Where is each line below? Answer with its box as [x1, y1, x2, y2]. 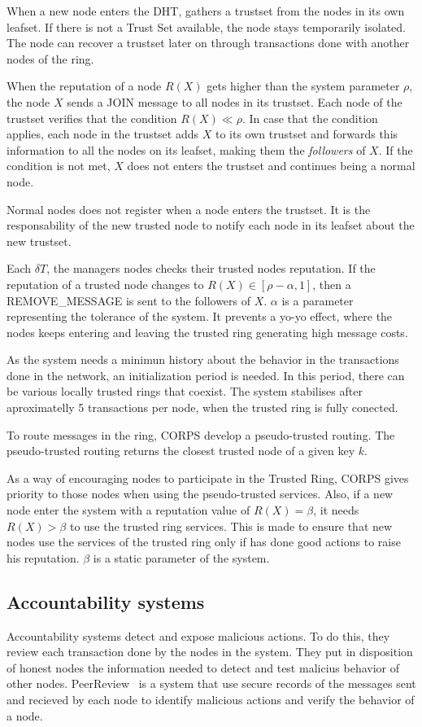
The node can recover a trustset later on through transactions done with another [7, 34, 410, 51]
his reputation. [7, 549, 80, 566]
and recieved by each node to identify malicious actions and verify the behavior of [7, 690, 415, 707]
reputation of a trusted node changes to [7, 275, 204, 292]
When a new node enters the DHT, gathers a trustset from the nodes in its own [7, 2, 405, 19]
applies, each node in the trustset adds [7, 125, 199, 142]
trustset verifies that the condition [7, 109, 177, 126]
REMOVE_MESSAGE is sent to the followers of [7, 291, 251, 309]
